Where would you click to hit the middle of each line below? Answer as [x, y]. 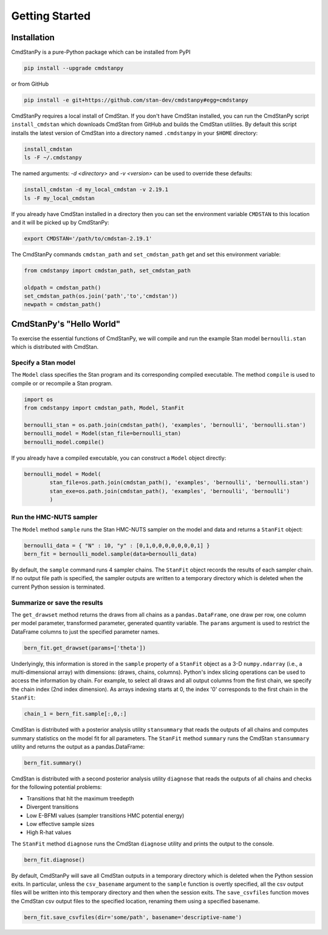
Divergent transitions [53, 807]
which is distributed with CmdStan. [55, 347]
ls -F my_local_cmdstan [60, 198]
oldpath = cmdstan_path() [63, 287]
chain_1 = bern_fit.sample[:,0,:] [75, 714]
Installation [33, 37]
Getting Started [51, 16]
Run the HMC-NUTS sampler [54, 517]
